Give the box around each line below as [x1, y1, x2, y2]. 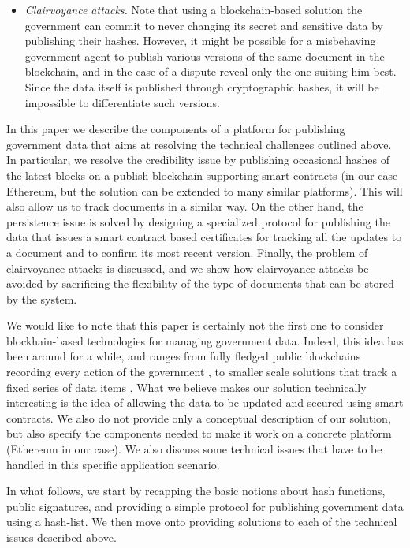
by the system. [6, 290, 77, 307]
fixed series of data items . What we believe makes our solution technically [6, 378, 367, 395]
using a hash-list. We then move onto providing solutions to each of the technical [6, 513, 397, 530]
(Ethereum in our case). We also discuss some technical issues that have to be [6, 441, 382, 457]
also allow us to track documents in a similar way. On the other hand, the [6, 198, 363, 214]
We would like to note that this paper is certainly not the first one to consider [6, 317, 384, 334]
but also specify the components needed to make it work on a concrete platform [6, 425, 392, 442]
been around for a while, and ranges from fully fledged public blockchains [6, 348, 361, 364]
